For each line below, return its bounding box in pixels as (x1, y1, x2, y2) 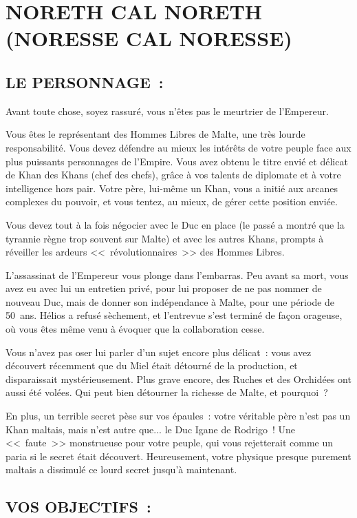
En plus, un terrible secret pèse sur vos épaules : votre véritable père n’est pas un (6, 408, 351, 423)
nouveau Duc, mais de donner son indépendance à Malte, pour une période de (6, 294, 335, 309)
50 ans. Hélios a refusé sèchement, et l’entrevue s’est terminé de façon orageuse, (6, 308, 343, 322)
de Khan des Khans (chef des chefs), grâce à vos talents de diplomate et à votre (6, 167, 341, 182)
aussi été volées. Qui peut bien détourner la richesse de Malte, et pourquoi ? (6, 385, 328, 400)
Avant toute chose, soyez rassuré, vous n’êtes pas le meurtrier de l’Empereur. (6, 103, 329, 118)
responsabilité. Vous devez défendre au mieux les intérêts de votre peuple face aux (6, 140, 351, 154)
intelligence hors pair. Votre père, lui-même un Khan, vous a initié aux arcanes (6, 180, 338, 195)
